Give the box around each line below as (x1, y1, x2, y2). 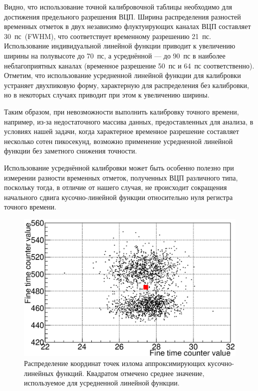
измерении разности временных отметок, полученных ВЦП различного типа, (4, 172, 238, 182)
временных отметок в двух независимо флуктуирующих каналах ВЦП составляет (4, 21, 251, 31)
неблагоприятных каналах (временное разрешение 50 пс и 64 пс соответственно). (4, 60, 255, 70)
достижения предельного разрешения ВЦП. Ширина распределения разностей (4, 11, 241, 21)
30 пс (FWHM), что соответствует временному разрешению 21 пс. (4, 30, 211, 41)
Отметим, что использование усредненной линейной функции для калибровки (4, 70, 241, 80)
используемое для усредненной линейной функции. (24, 377, 180, 388)
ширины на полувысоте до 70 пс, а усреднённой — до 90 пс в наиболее (4, 50, 226, 60)
